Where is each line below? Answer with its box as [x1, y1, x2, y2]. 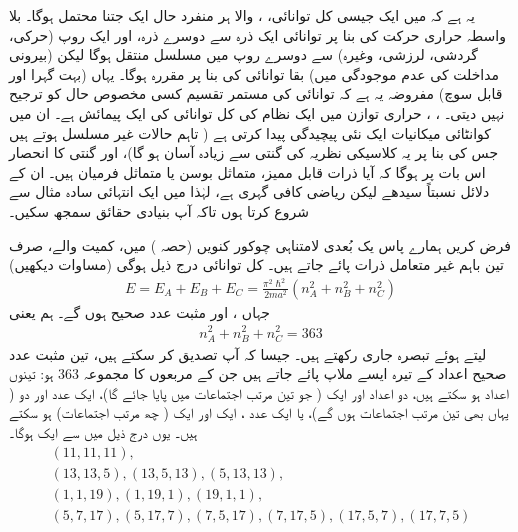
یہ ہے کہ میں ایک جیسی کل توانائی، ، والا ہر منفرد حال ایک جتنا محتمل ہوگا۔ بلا [9, 5, 475, 25]
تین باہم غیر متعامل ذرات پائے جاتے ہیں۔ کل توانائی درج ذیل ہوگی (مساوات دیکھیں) [9, 254, 504, 275]
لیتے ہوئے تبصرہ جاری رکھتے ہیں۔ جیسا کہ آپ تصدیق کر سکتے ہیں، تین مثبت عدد [9, 343, 487, 364]
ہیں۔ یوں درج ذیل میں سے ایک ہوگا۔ [9, 422, 198, 443]
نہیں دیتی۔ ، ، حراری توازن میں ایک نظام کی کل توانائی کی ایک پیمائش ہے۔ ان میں [9, 102, 505, 123]
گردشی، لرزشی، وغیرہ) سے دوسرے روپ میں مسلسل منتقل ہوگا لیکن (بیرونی [9, 44, 478, 65]
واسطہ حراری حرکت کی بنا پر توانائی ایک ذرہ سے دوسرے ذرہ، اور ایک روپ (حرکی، [9, 24, 506, 45]
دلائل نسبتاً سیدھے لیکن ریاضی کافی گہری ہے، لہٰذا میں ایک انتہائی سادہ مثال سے [9, 181, 490, 202]
